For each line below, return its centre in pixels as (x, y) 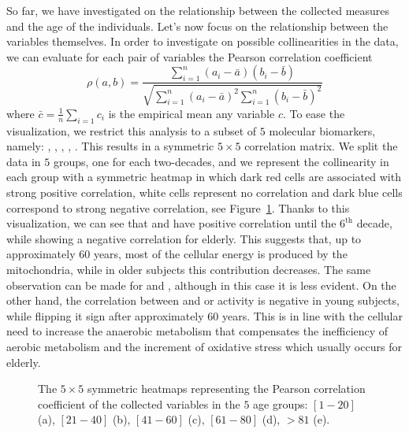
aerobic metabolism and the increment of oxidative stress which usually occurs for (204, 346)
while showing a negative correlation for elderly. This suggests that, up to (184, 238)
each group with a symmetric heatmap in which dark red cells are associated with (204, 177)
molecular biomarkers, (322, 130)
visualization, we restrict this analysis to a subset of (132, 130)
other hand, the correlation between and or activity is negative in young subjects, (203, 300)
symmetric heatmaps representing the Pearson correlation (227, 389)
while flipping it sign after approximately (105, 315)
